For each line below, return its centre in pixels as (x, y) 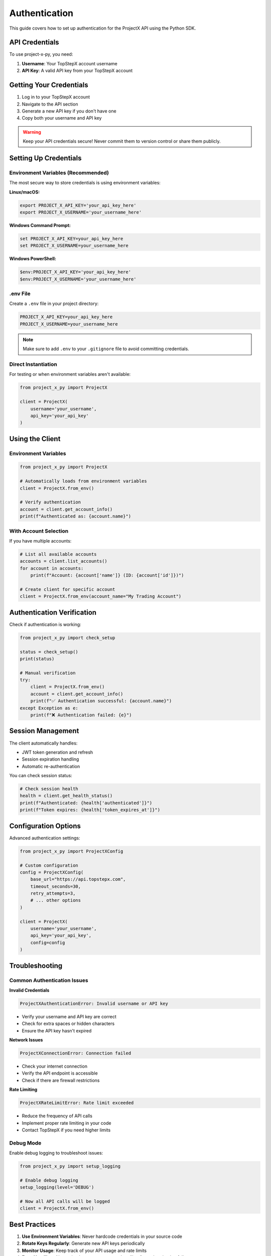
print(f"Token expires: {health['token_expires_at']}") (90, 810)
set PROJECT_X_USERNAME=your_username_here (74, 246)
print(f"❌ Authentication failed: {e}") (81, 715)
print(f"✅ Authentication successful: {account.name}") (101, 701)
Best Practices (33, 1224)
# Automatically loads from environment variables (84, 481)
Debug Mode (25, 1143)
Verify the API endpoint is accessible (60, 1073)
